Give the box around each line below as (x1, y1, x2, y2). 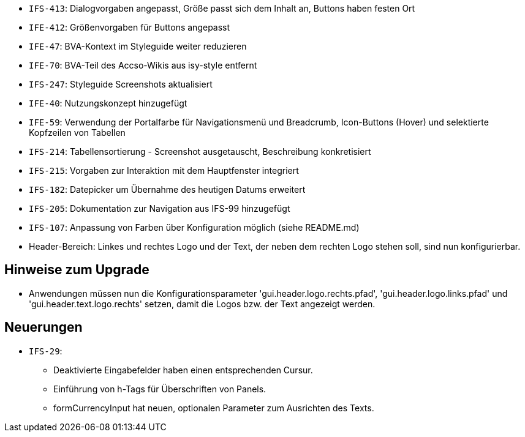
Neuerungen (4, 319, 83, 335)
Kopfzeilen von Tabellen (29, 127, 126, 138)
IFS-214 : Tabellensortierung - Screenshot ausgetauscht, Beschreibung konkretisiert (29, 146, 371, 157)
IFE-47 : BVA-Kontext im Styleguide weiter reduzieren (29, 41, 247, 51)
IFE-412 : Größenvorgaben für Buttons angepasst (29, 22, 230, 32)
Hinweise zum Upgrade (4, 262, 149, 278)
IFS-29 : (29, 345, 62, 356)
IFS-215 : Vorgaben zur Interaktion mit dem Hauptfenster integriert (29, 165, 299, 176)
